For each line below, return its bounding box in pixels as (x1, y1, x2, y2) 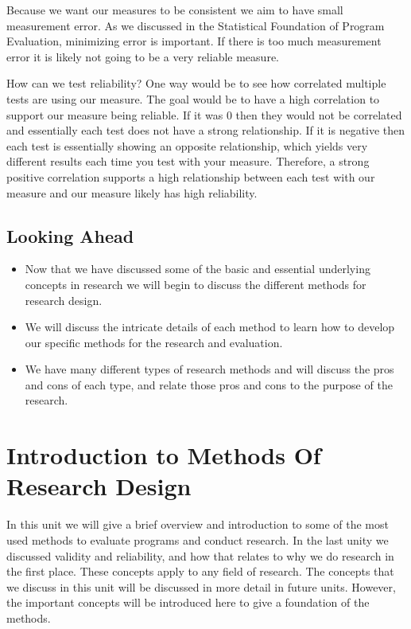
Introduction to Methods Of (6, 439, 321, 471)
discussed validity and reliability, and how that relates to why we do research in (6, 547, 394, 564)
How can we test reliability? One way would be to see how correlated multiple (6, 75, 386, 92)
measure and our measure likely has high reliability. (6, 184, 258, 201)
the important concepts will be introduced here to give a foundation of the (6, 594, 370, 611)
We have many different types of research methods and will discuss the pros (25, 361, 394, 377)
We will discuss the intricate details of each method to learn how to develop (25, 318, 395, 335)
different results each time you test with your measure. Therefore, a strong (6, 153, 370, 170)
